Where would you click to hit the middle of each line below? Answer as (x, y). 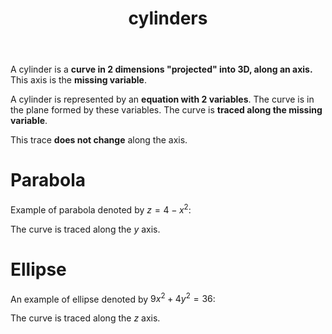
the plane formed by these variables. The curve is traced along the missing (166, 110)
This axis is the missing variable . (78, 80)
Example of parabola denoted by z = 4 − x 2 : (101, 209)
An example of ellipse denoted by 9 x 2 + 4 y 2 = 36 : (113, 298)
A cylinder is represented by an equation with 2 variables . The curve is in (162, 99)
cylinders (168, 18)
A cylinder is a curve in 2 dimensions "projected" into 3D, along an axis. (161, 69)
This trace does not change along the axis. (99, 140)
